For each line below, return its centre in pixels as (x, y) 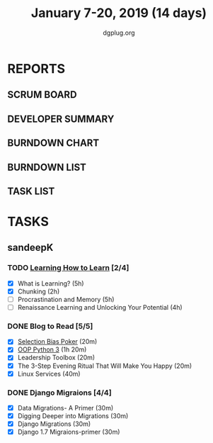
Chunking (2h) (39, 291)
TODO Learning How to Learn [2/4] (68, 268)
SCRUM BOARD (42, 95)
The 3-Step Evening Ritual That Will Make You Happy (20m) (105, 366)
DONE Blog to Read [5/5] (50, 326)
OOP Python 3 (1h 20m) (52, 349)
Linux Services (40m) (49, 374)
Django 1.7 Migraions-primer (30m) (69, 432)
